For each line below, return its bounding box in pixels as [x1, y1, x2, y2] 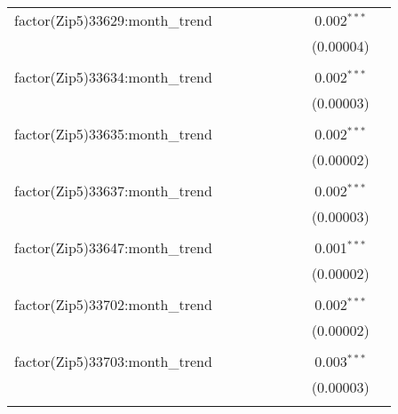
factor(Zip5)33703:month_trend [14, 351, 212, 371]
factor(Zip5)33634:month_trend [14, 67, 212, 87]
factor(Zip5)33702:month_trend [14, 294, 212, 314]
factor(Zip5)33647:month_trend [14, 237, 212, 258]
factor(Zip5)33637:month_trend [14, 180, 212, 201]
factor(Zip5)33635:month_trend [14, 123, 212, 144]
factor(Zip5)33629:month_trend [14, 10, 212, 30]
